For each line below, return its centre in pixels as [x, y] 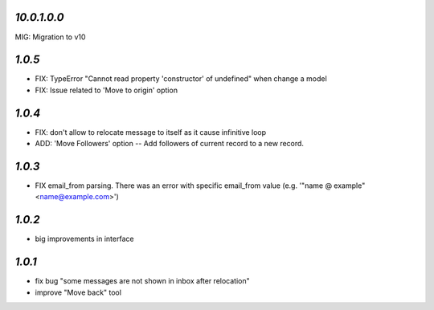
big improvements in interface [84, 239]
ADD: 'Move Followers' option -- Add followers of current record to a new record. [170, 144]
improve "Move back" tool [78, 292]
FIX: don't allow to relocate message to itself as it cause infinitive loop [151, 132]
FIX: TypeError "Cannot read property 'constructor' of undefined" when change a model [181, 79]
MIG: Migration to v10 [50, 37]
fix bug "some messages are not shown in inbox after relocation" [143, 281]
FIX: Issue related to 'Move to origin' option [106, 90]
